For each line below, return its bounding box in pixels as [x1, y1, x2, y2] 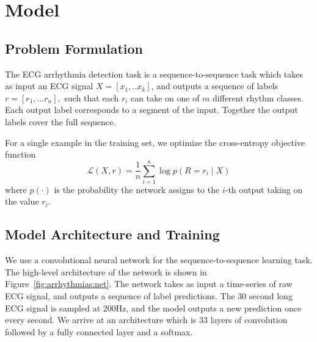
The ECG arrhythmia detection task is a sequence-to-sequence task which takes [5, 67, 304, 80]
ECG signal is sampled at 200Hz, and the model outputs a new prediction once [5, 301, 302, 314]
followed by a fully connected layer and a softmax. [5, 325, 193, 338]
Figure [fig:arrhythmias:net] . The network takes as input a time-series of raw [5, 277, 293, 290]
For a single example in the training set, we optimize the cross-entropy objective [5, 136, 305, 148]
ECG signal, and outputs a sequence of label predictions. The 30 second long [5, 289, 293, 302]
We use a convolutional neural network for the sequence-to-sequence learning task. [5, 253, 313, 266]
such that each [64, 91, 119, 104]
